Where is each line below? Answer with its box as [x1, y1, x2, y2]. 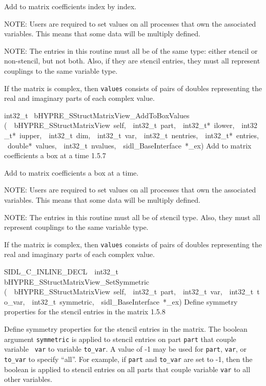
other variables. [4, 374, 52, 384]
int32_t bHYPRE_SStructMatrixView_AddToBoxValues [4, 110, 190, 120]
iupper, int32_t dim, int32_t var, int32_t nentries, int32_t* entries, [19, 130, 259, 140]
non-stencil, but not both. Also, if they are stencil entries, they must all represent [4, 55, 260, 66]
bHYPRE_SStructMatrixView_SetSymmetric [4, 276, 150, 287]
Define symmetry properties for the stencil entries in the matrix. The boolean [4, 323, 248, 334]
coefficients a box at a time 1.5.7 [4, 150, 106, 161]
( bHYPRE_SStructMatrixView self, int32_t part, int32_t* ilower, [4, 120, 235, 131]
